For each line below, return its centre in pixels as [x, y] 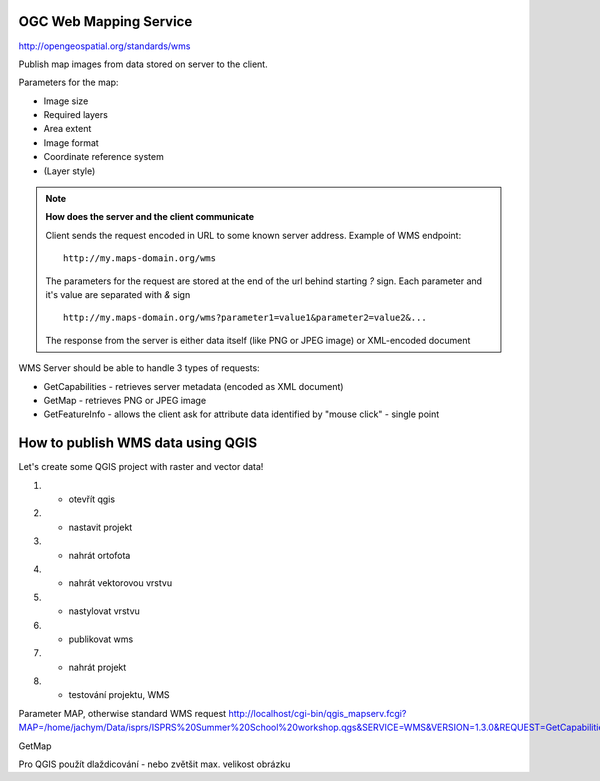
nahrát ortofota [99, 555]
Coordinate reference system [103, 157]
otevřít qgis [91, 499]
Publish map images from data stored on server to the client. [143, 64]
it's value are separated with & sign [118, 294]
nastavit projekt [100, 527]
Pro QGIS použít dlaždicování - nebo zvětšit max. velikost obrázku [154, 764]
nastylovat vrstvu [104, 611]
